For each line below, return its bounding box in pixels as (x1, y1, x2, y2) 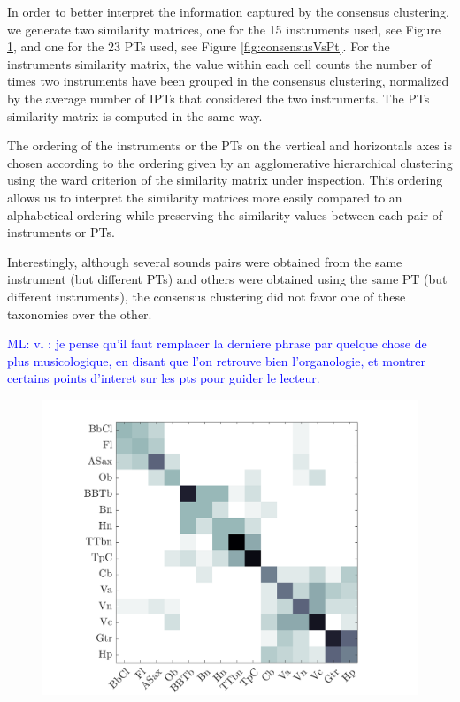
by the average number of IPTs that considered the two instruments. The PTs (7, 88, 430, 107)
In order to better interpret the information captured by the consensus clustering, (7, 3, 449, 20)
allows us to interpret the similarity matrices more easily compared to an (7, 187, 402, 206)
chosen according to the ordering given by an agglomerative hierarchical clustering (7, 153, 453, 172)
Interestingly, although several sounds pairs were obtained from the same (7, 252, 402, 271)
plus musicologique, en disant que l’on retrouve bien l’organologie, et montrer (7, 351, 425, 370)
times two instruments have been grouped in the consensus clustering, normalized (7, 72, 449, 90)
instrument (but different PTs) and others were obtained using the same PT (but (7, 270, 448, 288)
